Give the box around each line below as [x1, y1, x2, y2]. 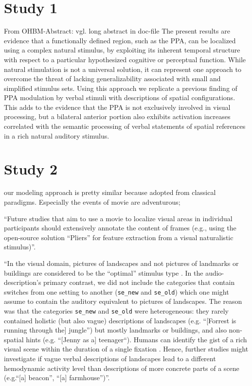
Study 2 [4, 159, 58, 179]
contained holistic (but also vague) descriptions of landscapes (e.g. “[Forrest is [4, 315, 236, 325]
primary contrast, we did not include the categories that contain [43, 277, 235, 287]
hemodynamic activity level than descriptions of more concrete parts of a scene [4, 363, 239, 373]
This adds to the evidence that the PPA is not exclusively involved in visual [4, 102, 231, 112]
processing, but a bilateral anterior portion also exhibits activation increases [4, 111, 231, 122]
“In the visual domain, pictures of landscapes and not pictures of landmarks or [4, 258, 239, 268]
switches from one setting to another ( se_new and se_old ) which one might [4, 286, 229, 297]
